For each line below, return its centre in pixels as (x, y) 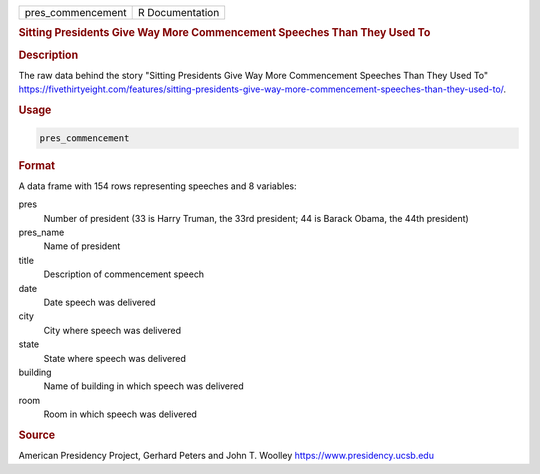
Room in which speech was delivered (120, 414)
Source (37, 435)
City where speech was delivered (112, 330)
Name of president (82, 246)
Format (36, 165)
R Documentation (178, 12)
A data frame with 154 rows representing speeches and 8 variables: (157, 186)
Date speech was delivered (99, 302)
